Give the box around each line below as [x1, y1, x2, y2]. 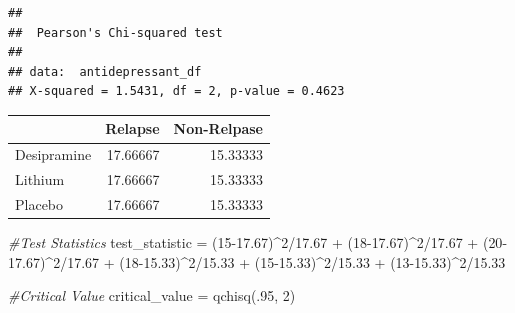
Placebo [15, 194, 64, 214]
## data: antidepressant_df [8, 64, 202, 79]
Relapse [105, 118, 160, 139]
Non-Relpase [173, 118, 263, 139]
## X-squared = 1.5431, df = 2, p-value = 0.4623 [8, 84, 345, 99]
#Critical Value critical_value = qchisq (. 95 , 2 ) [8, 285, 296, 306]
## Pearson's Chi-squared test [8, 25, 223, 40]
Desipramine [15, 144, 92, 165]
